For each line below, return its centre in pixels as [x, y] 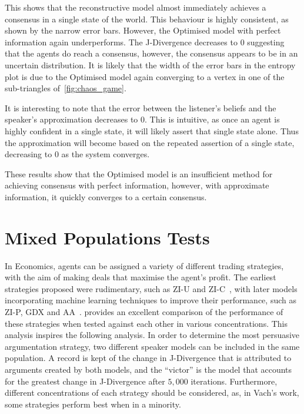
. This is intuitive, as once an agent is [212, 119]
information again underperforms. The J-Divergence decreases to [121, 42]
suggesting [266, 42]
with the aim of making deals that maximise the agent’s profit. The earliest [141, 277]
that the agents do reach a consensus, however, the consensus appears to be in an [151, 53]
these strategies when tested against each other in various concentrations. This [146, 323]
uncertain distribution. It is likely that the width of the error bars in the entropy [150, 64]
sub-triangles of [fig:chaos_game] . [66, 88]
